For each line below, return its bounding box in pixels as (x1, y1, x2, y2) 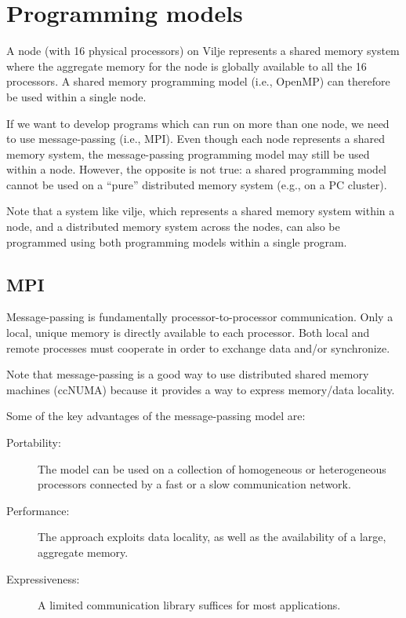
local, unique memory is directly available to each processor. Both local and (6, 324, 370, 341)
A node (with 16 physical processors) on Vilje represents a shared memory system (6, 42, 400, 59)
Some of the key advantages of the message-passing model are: (6, 408, 306, 424)
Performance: (6, 502, 70, 518)
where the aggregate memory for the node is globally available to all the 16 (6, 57, 367, 74)
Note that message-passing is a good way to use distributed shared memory (6, 366, 369, 382)
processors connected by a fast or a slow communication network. (38, 476, 351, 492)
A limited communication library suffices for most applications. (38, 597, 341, 613)
